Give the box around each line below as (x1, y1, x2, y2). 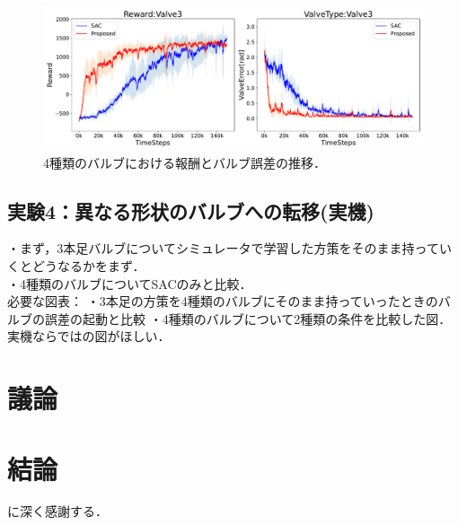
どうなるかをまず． (31, 256, 145, 275)
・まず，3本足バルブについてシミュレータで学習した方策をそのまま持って (7, 239, 439, 258)
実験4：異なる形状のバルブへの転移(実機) (7, 197, 374, 224)
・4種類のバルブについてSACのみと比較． (7, 274, 252, 293)
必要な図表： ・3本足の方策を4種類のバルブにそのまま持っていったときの (7, 292, 438, 311)
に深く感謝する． (7, 502, 108, 521)
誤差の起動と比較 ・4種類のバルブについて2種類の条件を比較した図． (44, 309, 452, 328)
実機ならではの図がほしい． (7, 327, 171, 346)
